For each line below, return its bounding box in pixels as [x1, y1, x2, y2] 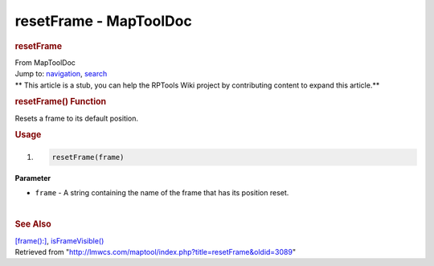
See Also [14, 219, 51, 230]
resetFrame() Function [14, 96, 107, 108]
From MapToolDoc [14, 57, 76, 68]
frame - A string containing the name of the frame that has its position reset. [35, 188, 289, 198]
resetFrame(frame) [51, 153, 125, 162]
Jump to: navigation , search [14, 69, 108, 79]
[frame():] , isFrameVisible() [14, 235, 104, 245]
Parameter [14, 173, 51, 182]
